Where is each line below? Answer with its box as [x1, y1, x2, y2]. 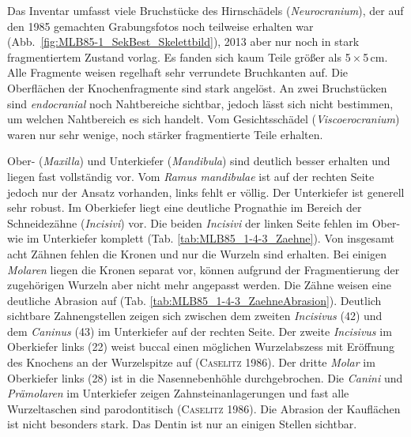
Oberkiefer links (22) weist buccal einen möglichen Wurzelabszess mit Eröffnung [7, 338, 394, 355]
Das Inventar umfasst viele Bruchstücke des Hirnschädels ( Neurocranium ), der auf [7, 2, 404, 18]
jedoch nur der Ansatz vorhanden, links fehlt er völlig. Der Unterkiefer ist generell [7, 183, 405, 200]
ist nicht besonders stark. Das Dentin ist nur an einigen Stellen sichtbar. [7, 416, 357, 432]
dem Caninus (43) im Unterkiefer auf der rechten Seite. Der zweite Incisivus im [7, 322, 392, 339]
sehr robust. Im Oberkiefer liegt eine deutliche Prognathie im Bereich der [7, 199, 362, 216]
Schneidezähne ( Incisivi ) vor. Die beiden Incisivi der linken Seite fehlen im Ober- [7, 214, 401, 231]
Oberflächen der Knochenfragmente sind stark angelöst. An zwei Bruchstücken [7, 79, 387, 96]
